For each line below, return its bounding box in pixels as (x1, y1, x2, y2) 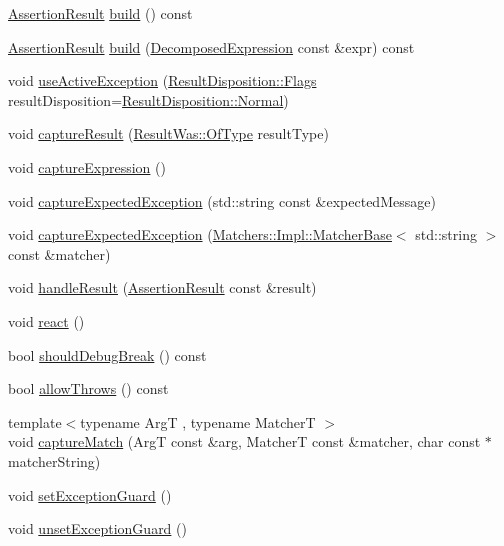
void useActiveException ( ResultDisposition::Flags (8, 70, 317, 91)
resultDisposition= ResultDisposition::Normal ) (8, 89, 289, 110)
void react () (8, 310, 85, 331)
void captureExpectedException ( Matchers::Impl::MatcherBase (8, 224, 392, 245)
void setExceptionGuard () (8, 484, 172, 505)
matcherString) (8, 450, 101, 471)
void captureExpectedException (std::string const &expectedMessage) (8, 190, 436, 211)
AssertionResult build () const (8, 3, 193, 23)
